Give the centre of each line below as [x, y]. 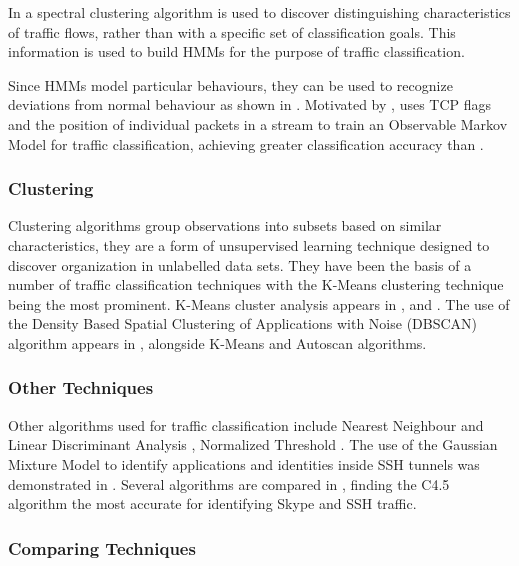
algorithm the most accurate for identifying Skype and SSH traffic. [212, 503]
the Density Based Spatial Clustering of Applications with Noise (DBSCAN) [243, 323]
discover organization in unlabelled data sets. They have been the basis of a [240, 264]
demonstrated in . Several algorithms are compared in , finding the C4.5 [229, 483]
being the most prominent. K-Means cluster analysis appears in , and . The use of [259, 303]
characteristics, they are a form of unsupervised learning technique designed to [249, 244]
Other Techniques [81, 387]
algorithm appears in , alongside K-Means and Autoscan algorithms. [217, 342]
